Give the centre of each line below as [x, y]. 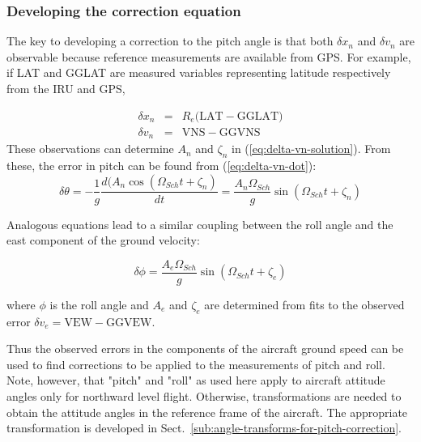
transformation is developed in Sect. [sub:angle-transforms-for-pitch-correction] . [204, 428]
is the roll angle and [99, 304]
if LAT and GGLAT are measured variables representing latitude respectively [199, 72]
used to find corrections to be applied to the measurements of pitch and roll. [196, 364]
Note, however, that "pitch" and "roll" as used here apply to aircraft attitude [196, 380]
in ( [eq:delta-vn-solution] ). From [311, 149]
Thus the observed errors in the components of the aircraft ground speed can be [205, 348]
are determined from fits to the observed [304, 304]
